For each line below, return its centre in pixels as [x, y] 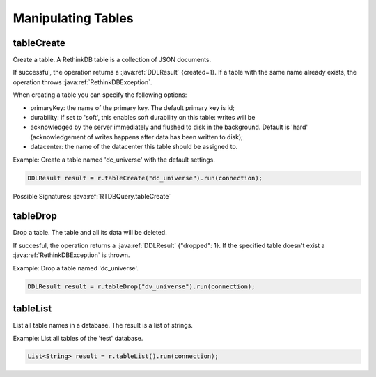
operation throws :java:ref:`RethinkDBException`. [83, 82]
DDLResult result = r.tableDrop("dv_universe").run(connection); [141, 286]
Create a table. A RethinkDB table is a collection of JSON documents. [112, 60]
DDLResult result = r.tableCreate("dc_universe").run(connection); [145, 178]
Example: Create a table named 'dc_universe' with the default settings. [114, 160]
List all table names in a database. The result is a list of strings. [103, 325]
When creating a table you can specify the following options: [100, 95]
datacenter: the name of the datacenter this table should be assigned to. [134, 147]
